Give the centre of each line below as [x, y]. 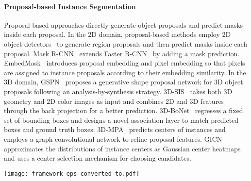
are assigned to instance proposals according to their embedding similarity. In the [125, 72]
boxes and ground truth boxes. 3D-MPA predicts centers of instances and [115, 129]
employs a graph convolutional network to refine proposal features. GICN [113, 139]
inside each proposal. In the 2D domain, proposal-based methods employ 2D [117, 34]
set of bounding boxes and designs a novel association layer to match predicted [121, 120]
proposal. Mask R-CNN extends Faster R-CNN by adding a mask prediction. [122, 53]
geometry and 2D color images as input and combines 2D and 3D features [114, 101]
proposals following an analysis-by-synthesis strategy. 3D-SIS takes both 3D [118, 91]
